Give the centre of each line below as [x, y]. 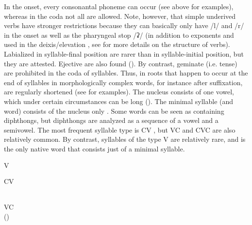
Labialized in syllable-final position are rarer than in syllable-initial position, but [124, 53]
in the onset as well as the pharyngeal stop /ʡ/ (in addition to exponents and [119, 35]
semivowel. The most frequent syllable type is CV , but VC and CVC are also [120, 129]
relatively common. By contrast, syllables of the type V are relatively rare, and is [125, 139]
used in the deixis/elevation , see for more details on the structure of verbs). [117, 44]
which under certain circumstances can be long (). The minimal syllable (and [119, 101]
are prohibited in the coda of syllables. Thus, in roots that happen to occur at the [126, 73]
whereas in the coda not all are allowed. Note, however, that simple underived [120, 16]
